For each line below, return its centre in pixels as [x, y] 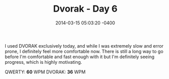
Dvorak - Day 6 [85, 9]
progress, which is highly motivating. [43, 62]
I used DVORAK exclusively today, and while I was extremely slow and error [84, 46]
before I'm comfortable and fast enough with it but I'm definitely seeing [80, 57]
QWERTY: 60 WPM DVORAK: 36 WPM [45, 72]
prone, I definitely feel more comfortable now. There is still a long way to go [84, 51]
